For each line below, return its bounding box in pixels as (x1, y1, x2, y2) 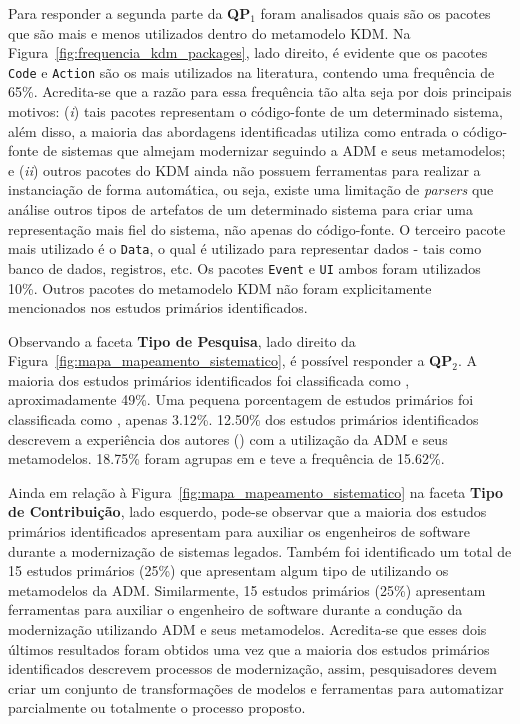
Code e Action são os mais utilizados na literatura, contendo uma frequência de (8, 61, 495, 82)
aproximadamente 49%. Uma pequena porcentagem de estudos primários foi (8, 389, 474, 410)
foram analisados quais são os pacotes (260, 3, 491, 23)
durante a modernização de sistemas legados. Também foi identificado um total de (8, 540, 512, 561)
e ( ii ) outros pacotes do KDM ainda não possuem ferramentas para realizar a (8, 159, 481, 180)
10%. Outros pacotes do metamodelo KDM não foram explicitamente (8, 277, 432, 298)
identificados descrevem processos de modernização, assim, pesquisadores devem (8, 658, 497, 679)
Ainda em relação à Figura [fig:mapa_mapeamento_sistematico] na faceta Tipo (8, 481, 504, 502)
